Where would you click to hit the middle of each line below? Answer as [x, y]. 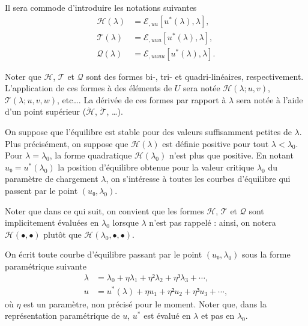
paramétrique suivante [46, 266]
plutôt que [62, 234]
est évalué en [167, 315]
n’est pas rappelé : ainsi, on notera [213, 222]
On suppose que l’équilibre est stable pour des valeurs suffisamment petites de [148, 132]
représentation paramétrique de [62, 315]
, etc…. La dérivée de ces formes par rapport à [142, 99]
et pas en [218, 315]
